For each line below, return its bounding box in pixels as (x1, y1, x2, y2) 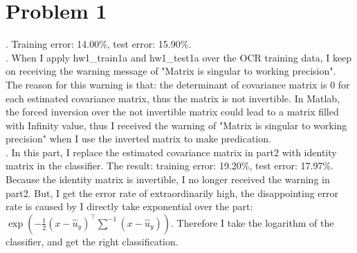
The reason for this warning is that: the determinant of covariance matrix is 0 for (6, 77, 350, 91)
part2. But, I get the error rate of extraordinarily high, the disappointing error (6, 185, 339, 200)
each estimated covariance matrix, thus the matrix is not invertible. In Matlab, (6, 91, 340, 105)
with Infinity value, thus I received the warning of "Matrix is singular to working (6, 118, 347, 132)
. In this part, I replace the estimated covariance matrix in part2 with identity (6, 144, 337, 159)
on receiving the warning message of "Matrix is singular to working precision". (6, 64, 336, 78)
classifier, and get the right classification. (6, 234, 178, 248)
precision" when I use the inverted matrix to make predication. (6, 131, 271, 146)
